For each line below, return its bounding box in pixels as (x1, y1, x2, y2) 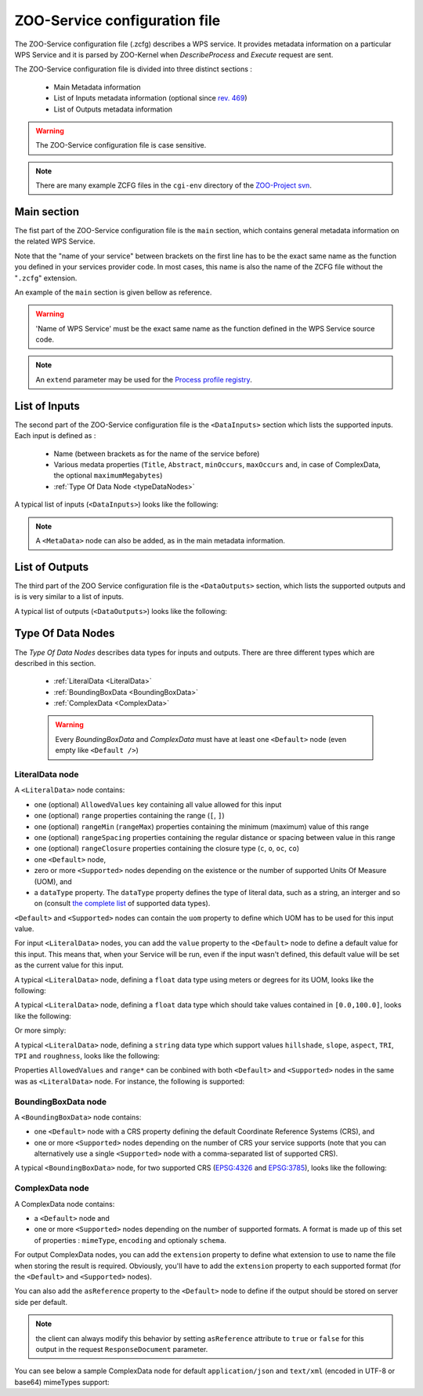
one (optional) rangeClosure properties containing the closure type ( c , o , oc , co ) (34, 844, 300, 853)
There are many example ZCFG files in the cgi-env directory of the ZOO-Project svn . (35, 181, 313, 190)
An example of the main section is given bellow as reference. (14, 287, 212, 297)
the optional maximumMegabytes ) (53, 471, 163, 481)
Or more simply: (14, 1025, 67, 1036)
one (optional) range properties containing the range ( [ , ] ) (34, 811, 225, 820)
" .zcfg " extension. (14, 273, 78, 283)
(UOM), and (34, 876, 72, 886)
